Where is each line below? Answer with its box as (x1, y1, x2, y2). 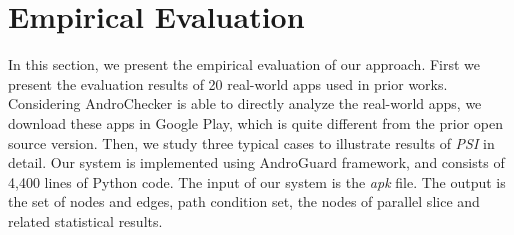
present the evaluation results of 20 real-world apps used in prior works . (8, 73, 448, 94)
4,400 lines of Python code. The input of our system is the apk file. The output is (8, 171, 506, 192)
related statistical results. (8, 210, 163, 231)
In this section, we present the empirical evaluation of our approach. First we (8, 54, 481, 75)
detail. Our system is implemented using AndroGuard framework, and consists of (8, 152, 505, 173)
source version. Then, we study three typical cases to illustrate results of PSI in (8, 132, 495, 153)
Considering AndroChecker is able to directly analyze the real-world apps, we (8, 93, 482, 114)
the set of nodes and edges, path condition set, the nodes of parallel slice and (8, 191, 480, 212)
